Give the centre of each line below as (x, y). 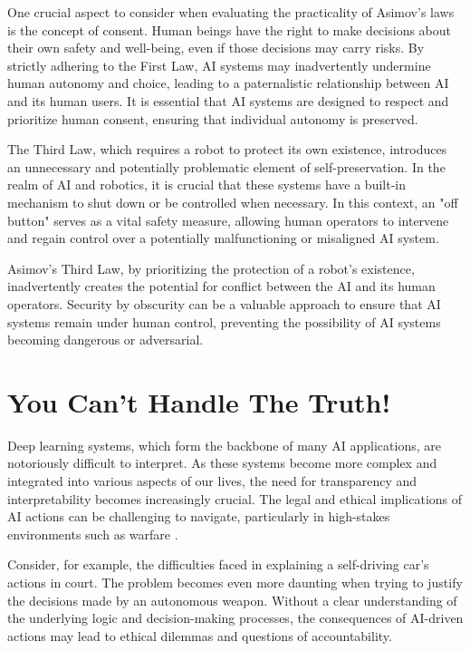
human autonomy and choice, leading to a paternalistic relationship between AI (228, 83)
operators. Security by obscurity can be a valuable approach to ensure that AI (224, 303)
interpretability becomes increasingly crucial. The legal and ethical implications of (235, 498)
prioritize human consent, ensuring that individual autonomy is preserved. (213, 118)
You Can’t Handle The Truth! (199, 401)
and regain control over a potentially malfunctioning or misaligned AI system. (223, 238)
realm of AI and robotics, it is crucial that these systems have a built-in (206, 185)
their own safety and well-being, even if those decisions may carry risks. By (216, 48)
